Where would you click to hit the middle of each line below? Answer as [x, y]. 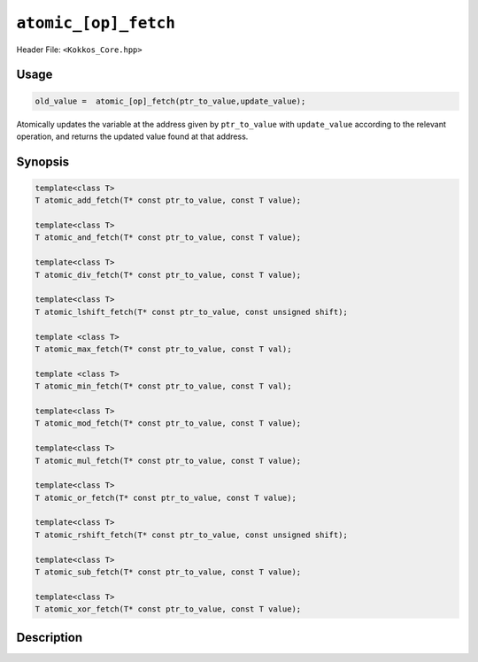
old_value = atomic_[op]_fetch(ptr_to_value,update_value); [170, 101]
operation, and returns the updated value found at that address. [132, 136]
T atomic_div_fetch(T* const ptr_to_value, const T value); [168, 275]
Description [50, 637]
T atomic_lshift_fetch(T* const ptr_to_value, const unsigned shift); [192, 312]
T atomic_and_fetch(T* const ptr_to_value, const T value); [168, 238]
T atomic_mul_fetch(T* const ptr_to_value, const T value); [168, 461]
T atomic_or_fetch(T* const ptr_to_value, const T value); [166, 497]
